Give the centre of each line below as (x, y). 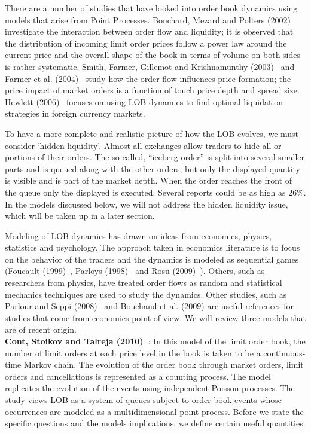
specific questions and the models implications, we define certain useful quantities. (155, 423)
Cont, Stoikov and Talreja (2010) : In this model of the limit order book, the (155, 341)
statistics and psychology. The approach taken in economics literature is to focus (153, 247)
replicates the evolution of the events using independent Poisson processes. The (150, 388)
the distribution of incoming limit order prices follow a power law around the (146, 43)
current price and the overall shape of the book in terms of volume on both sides (153, 55)
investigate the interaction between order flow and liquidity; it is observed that (149, 31)
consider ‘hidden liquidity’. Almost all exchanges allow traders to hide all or (143, 145)
